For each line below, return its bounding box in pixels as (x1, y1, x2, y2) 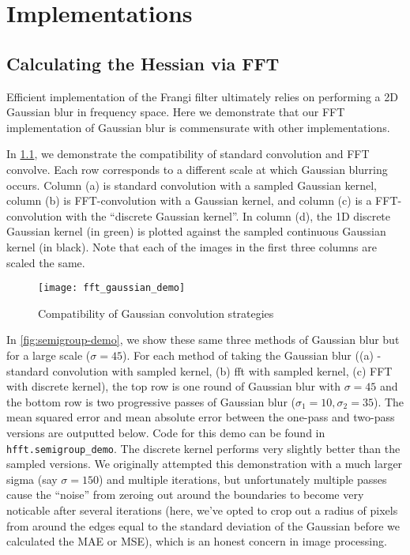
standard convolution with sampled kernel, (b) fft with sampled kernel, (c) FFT (6, 362, 393, 379)
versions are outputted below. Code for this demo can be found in (6, 424, 325, 440)
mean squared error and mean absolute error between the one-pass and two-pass (6, 409, 395, 425)
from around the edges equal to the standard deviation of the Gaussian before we (6, 517, 400, 534)
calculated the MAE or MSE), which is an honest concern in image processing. (6, 533, 387, 549)
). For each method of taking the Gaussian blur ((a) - (122, 346, 382, 363)
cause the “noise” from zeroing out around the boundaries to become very (6, 486, 364, 503)
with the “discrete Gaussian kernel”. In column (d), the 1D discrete (66, 207, 391, 224)
